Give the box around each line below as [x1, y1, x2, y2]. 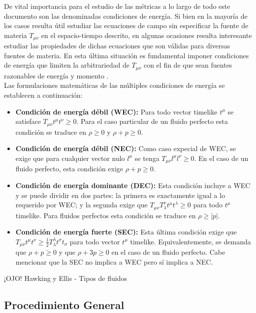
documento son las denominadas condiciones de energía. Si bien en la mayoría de [4, 10, 248, 21]
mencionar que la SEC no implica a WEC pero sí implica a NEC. [15, 256, 213, 267]
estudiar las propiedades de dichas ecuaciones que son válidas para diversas [4, 40, 230, 51]
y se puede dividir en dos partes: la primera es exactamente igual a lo [15, 190, 225, 200]
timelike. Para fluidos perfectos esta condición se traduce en [15, 210, 196, 220]
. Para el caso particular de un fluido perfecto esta [76, 116, 228, 126]
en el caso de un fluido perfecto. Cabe [111, 247, 225, 257]
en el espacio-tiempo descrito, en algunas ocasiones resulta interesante [41, 30, 252, 40]
